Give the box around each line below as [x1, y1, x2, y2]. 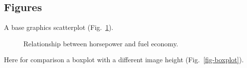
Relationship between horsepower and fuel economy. [23, 38, 178, 48]
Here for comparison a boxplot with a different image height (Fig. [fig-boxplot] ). [4, 54, 244, 65]
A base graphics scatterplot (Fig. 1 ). [4, 22, 114, 32]
